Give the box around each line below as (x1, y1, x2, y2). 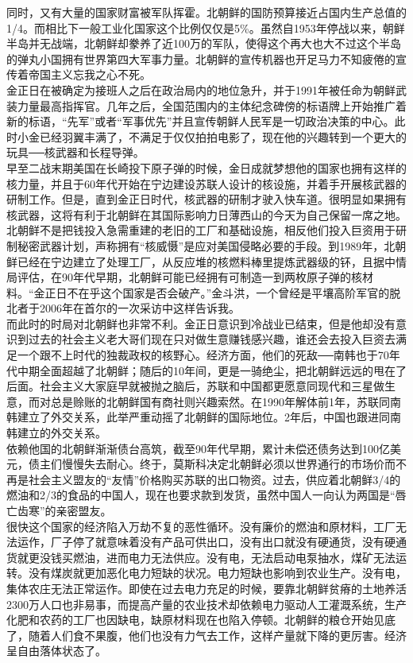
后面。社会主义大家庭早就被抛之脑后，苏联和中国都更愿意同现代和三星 (6, 378, 373, 394)
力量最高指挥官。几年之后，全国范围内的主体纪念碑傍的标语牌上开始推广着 (17, 97, 407, 114)
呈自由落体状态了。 (6, 642, 106, 659)
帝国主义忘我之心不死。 (28, 66, 151, 83)
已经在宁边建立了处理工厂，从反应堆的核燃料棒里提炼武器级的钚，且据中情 (17, 253, 407, 269)
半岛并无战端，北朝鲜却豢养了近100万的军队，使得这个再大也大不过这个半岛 (6, 35, 401, 52)
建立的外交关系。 (17, 425, 106, 441)
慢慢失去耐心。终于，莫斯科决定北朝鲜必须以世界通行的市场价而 (61, 456, 396, 472)
